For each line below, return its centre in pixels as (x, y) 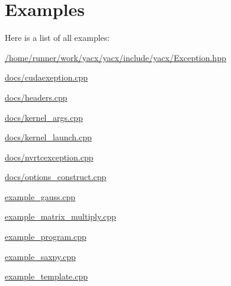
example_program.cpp (46, 237)
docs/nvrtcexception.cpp (49, 157)
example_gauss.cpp (40, 196)
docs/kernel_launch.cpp (48, 137)
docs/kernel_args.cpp (44, 117)
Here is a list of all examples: (57, 38)
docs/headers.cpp (36, 97)
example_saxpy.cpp (40, 256)
